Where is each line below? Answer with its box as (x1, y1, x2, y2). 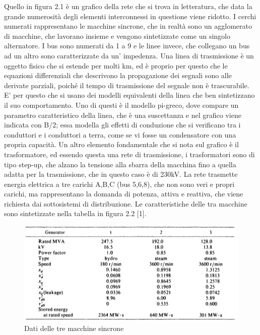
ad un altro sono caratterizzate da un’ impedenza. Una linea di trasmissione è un (4, 50, 254, 60)
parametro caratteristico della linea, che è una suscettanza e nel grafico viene (4, 109, 241, 120)
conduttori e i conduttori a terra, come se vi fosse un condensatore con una (4, 129, 236, 140)
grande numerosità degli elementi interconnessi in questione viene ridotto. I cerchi (4, 11, 256, 21)
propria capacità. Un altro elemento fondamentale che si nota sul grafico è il (4, 139, 239, 150)
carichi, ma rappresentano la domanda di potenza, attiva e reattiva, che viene (4, 188, 243, 199)
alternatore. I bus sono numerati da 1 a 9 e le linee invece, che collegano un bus (4, 40, 250, 51)
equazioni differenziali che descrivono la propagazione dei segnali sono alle (4, 70, 232, 81)
